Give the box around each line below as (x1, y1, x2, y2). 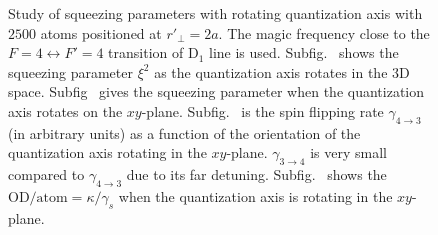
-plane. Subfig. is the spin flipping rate (141, 100, 384, 121)
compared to (8, 164, 85, 185)
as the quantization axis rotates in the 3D (154, 61, 410, 82)
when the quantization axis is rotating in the (118, 185, 393, 206)
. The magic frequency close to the (218, 22, 430, 43)
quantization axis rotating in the (8, 142, 207, 163)
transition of (108, 42, 184, 63)
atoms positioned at (40, 22, 162, 43)
